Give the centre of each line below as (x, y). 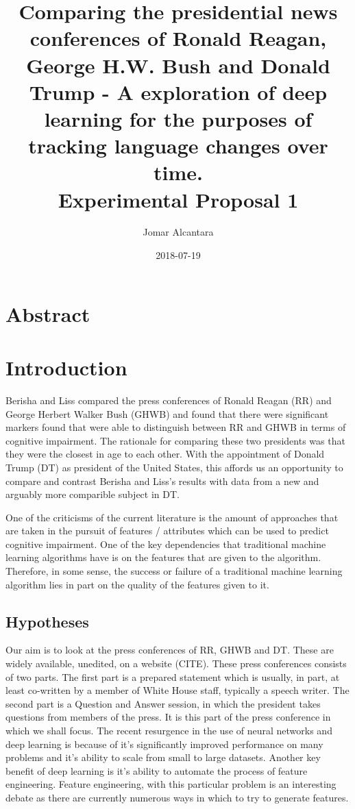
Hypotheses (47, 621)
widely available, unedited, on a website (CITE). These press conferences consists (176, 663)
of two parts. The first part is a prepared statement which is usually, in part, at (173, 676)
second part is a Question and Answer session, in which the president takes (163, 703)
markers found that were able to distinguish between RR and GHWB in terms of (176, 427)
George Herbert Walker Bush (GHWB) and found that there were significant (167, 413)
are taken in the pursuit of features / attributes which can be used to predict (167, 531)
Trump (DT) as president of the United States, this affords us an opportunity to (174, 467)
